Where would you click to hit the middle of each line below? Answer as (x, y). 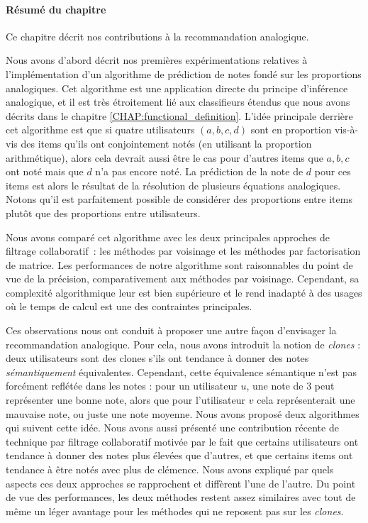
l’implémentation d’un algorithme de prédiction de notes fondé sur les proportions (184, 73)
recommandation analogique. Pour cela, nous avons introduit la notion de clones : (183, 344)
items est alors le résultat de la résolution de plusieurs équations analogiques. (173, 185)
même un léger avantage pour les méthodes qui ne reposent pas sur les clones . (175, 511)
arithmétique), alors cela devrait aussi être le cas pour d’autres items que (165, 157)
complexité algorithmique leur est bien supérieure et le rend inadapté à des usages (184, 292)
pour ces (333, 171)
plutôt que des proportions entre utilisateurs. (103, 213)
